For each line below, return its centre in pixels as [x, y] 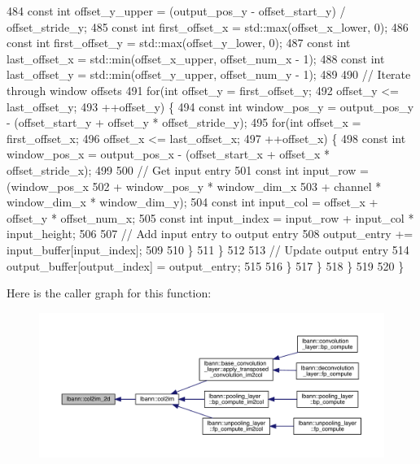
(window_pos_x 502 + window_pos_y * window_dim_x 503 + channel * [194, 186]
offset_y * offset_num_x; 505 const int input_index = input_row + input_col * [210, 217]
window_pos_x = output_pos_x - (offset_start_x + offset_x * [168, 154]
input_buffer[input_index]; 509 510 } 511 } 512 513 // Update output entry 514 [208, 249]
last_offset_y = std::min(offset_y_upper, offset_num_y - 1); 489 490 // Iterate [209, 74]
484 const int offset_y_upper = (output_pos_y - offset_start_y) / [176, 11]
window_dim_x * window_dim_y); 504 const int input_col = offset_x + [192, 202]
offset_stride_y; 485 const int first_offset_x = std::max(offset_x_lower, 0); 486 [208, 26]
